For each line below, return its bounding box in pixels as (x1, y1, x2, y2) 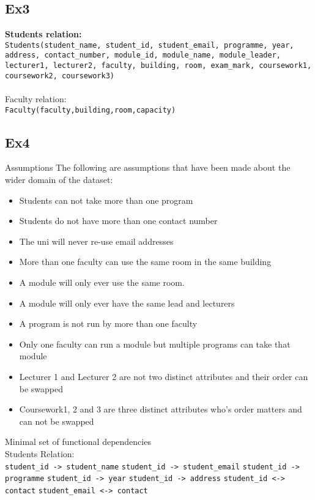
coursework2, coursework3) (5, 71, 114, 80)
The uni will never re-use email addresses (19, 234, 174, 247)
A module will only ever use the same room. (19, 276, 185, 289)
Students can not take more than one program (19, 193, 193, 206)
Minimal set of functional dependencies (5, 435, 151, 448)
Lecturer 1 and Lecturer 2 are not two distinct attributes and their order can (19, 370, 308, 382)
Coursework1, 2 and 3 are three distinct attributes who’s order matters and (19, 403, 302, 416)
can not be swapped (19, 414, 94, 427)
